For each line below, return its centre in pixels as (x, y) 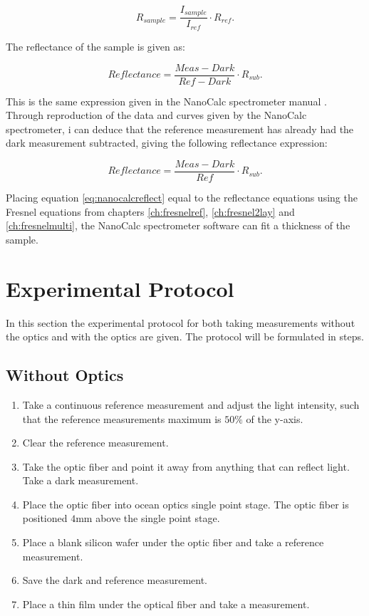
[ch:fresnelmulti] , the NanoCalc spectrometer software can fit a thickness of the (178, 225)
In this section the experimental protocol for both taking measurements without (181, 322)
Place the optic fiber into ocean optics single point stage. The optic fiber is (186, 504)
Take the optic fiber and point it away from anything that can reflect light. (186, 466)
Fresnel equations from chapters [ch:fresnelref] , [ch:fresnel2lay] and (150, 211)
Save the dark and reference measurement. (115, 580)
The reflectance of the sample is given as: (95, 46)
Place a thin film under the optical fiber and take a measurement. (166, 604)
